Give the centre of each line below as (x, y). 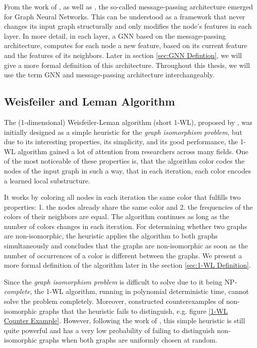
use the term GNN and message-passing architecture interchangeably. (109, 75)
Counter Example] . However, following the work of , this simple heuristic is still (125, 320)
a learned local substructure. (47, 180)
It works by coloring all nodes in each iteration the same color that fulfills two (123, 197)
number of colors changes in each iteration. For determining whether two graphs (126, 226)
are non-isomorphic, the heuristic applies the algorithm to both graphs (111, 236)
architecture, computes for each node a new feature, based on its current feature (126, 45)
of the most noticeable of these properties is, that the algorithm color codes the (124, 161)
